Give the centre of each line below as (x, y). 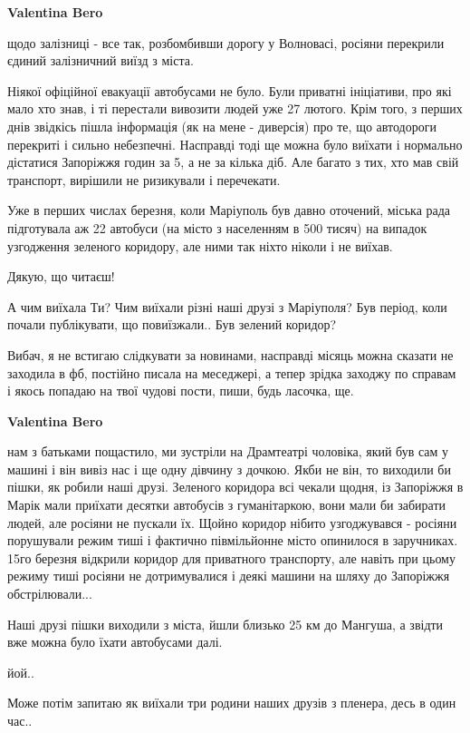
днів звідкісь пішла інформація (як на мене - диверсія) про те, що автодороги (222, 126)
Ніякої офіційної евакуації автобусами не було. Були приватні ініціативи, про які (230, 90)
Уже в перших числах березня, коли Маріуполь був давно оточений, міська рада (229, 210)
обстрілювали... (50, 594)
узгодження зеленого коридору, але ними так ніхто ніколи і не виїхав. (200, 245)
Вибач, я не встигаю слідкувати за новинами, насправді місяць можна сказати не (230, 354)
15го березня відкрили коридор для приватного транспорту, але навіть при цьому (231, 557)
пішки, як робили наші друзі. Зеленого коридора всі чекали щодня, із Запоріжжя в (235, 487)
